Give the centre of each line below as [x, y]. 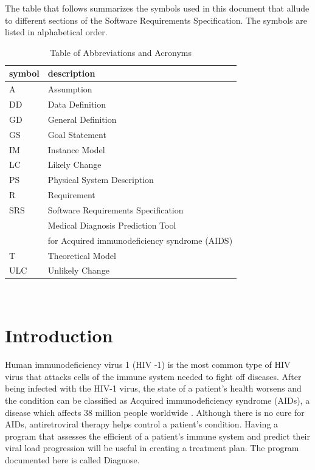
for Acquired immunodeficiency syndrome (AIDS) [140, 240]
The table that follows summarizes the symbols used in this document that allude [157, 8]
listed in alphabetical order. [56, 32]
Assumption [70, 89]
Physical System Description [101, 180]
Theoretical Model [82, 255]
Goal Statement [77, 134]
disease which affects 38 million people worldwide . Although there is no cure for [155, 412]
